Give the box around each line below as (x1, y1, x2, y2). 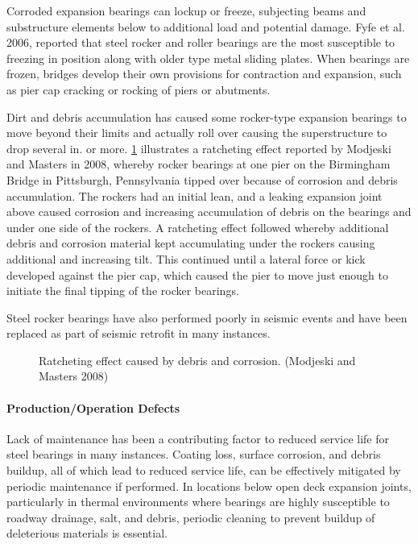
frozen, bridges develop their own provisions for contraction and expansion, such (6, 65, 402, 82)
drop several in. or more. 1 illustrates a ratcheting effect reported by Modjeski (6, 139, 391, 156)
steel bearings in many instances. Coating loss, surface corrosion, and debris (6, 446, 381, 463)
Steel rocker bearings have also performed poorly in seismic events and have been (6, 309, 408, 326)
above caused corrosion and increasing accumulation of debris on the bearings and (6, 203, 412, 220)
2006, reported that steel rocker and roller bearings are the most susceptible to (6, 34, 395, 51)
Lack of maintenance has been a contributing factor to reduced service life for (6, 430, 389, 446)
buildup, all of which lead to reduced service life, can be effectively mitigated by (6, 462, 401, 479)
